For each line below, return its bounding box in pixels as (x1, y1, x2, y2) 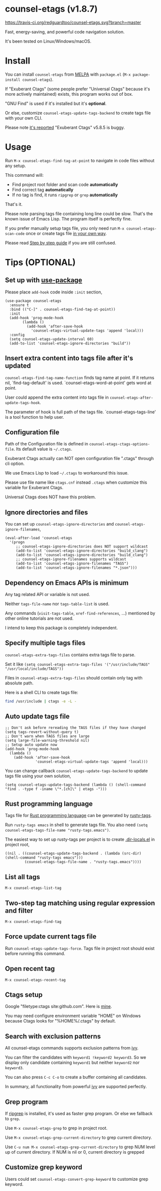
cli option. (5, 460, 25, 467)
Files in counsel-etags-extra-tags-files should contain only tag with (5, 675, 143, 681)
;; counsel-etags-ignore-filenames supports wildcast (15, 557, 127, 562)
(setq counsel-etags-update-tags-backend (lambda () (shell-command (5, 782, 146, 787)
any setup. (5, 163, 26, 169)
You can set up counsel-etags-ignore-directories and (5, 521, 114, 527)
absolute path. (5, 680, 34, 686)
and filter (5, 906, 33, 915)
